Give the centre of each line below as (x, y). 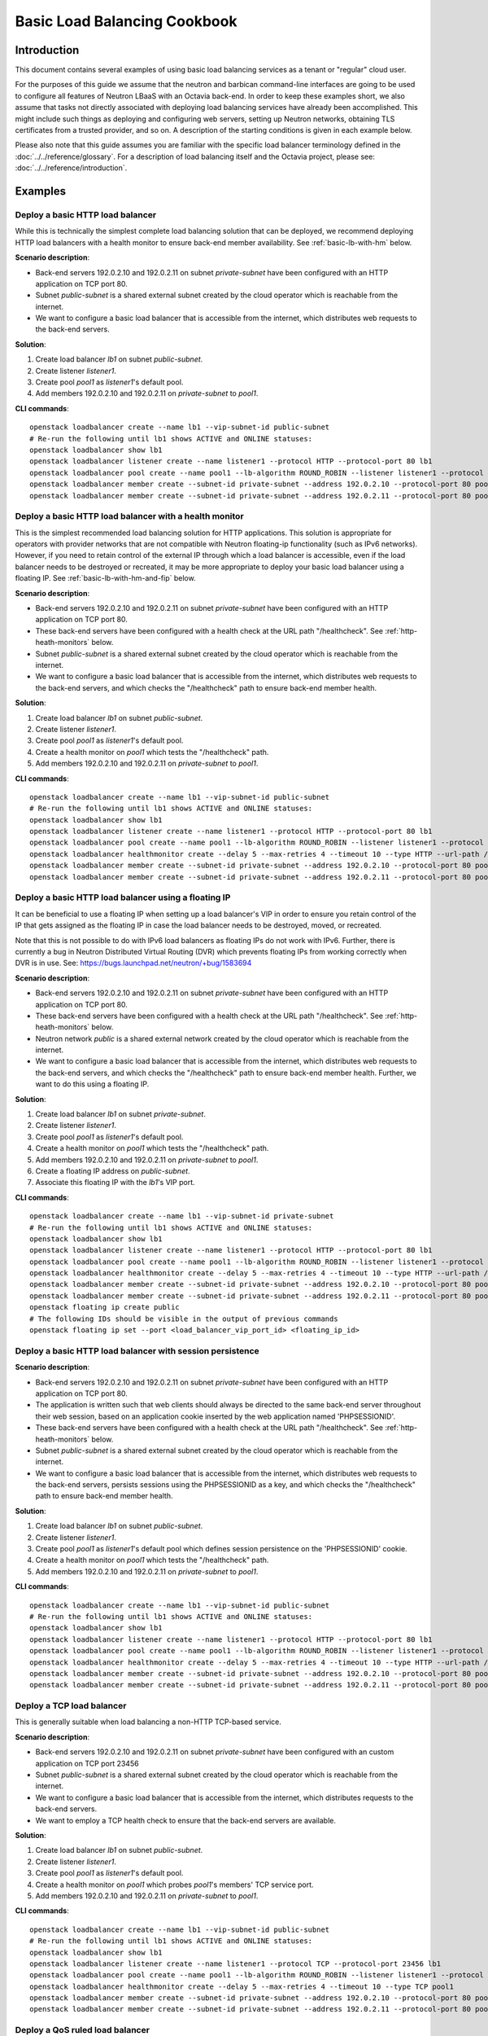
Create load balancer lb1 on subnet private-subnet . (121, 1114)
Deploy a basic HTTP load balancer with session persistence (137, 1350)
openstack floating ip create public (105, 1308)
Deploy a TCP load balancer (71, 1706)
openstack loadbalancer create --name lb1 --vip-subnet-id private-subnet (182, 1216)
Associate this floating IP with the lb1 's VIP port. (115, 1183)
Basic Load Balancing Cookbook (126, 21)
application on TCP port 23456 (87, 1763)
